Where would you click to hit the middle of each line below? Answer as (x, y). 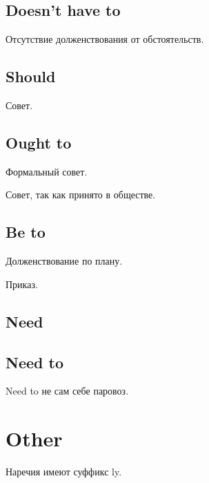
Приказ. (22, 284)
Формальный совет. (47, 171)
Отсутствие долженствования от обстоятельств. (105, 39)
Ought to (39, 142)
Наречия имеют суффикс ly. (64, 472)
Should (31, 76)
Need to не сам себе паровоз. (67, 391)
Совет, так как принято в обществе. (81, 195)
